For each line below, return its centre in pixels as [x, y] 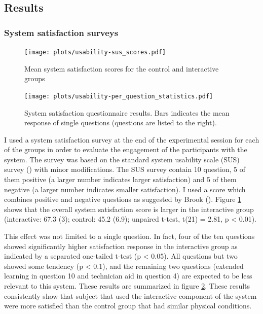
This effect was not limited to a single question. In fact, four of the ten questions [129, 236]
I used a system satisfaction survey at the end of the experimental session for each [132, 139]
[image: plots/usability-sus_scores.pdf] [95, 52]
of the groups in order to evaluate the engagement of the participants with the [126, 149]
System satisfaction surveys [61, 32]
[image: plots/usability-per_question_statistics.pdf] [119, 96]
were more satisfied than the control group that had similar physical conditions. [128, 306]
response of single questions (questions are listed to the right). [121, 123]
